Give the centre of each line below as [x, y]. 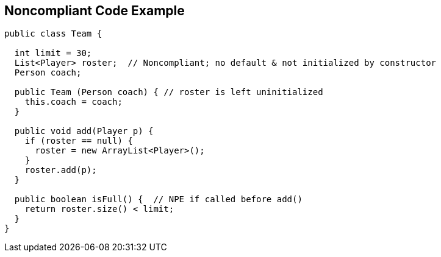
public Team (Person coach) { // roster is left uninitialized [169, 92]
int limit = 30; [53, 53]
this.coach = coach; [73, 102]
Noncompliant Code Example [95, 11]
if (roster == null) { [79, 141]
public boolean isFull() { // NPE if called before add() [158, 199]
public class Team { [53, 34]
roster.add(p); [61, 170]
